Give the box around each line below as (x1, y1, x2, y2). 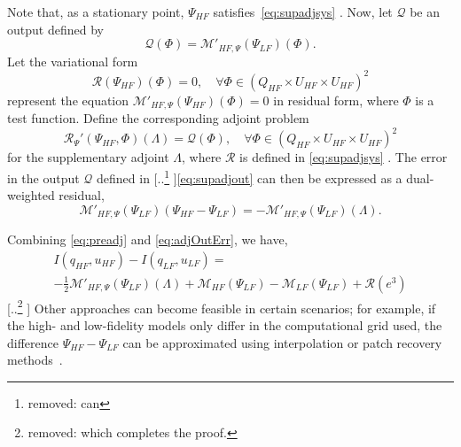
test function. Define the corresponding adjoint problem (7, 109, 309, 127)
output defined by (7, 19, 104, 38)
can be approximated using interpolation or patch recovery (122, 333, 442, 351)
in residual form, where (273, 90, 399, 109)
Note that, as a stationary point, (7, 3, 184, 20)
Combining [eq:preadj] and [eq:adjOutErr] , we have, (7, 230, 288, 249)
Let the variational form (7, 51, 138, 70)
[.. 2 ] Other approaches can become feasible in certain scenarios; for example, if (7, 296, 436, 317)
